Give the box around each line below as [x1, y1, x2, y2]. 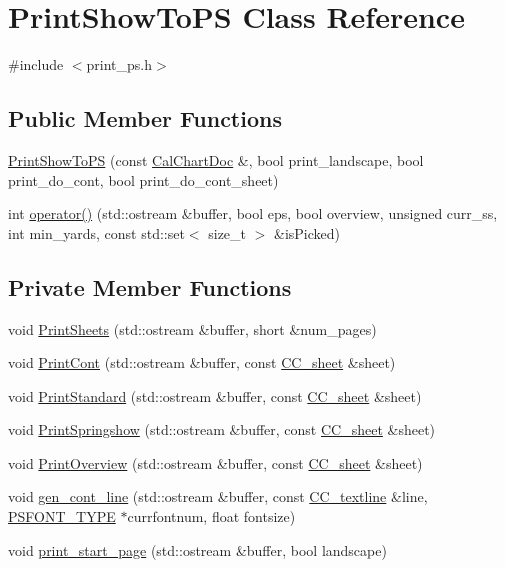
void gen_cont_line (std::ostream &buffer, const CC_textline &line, [8, 486, 428, 507]
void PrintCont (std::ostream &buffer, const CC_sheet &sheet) [8, 352, 396, 373]
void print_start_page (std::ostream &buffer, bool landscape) [8, 539, 387, 560]
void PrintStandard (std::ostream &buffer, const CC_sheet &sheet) [8, 385, 422, 406]
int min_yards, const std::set [8, 222, 185, 243]
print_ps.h [86, 54, 153, 75]
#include [8, 54, 64, 75]
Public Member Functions [8, 103, 282, 134]
